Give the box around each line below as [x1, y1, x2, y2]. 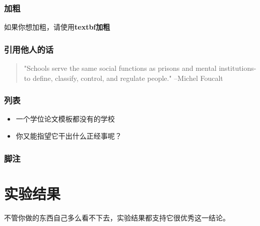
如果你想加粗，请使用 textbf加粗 [4, 22, 110, 32]
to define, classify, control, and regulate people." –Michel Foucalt [24, 72, 223, 83]
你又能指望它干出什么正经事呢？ [16, 131, 122, 141]
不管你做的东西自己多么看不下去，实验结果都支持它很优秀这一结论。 [4, 212, 230, 222]
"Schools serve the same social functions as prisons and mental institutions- [24, 63, 256, 73]
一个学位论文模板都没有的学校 [16, 114, 115, 124]
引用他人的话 [4, 43, 54, 55]
